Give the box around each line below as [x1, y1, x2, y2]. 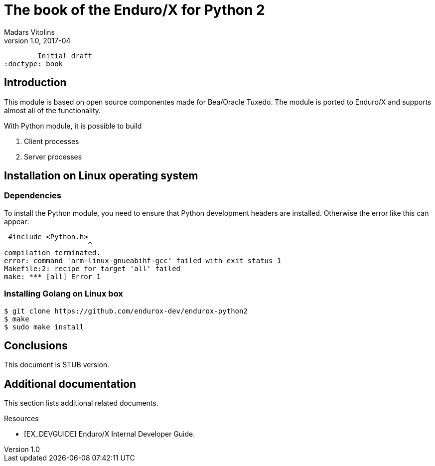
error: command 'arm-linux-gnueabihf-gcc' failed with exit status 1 [4, 256, 282, 265]
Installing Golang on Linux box [4, 289, 123, 299]
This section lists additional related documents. [4, 399, 158, 408]
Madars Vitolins [4, 27, 55, 36]
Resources [4, 414, 39, 423]
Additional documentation [4, 377, 137, 390]
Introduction [4, 76, 67, 89]
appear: [4, 217, 29, 226]
